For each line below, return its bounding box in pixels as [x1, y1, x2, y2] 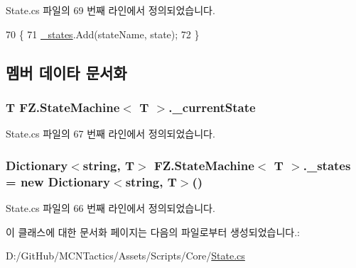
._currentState [168, 98, 256, 116]
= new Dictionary [6, 172, 111, 190]
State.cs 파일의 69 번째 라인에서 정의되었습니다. [6, 3, 215, 17]
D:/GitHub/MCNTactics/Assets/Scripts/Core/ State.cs [6, 248, 245, 263]
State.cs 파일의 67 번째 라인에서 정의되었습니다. [6, 126, 215, 141]
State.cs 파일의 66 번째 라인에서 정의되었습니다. [6, 200, 215, 215]
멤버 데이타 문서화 [6, 61, 127, 83]
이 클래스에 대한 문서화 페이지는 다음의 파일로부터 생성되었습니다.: [6, 224, 300, 239]
